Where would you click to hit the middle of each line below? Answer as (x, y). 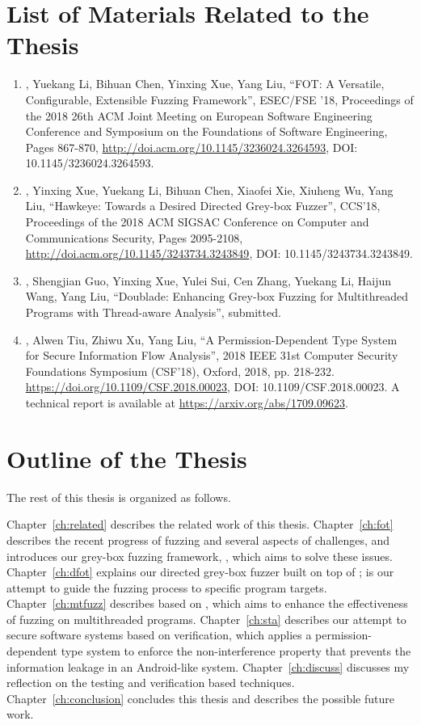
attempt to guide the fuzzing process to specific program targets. (167, 587)
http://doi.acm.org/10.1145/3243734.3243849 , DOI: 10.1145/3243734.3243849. (219, 253)
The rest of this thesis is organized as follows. (119, 497)
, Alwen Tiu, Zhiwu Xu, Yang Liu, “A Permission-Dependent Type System (211, 339)
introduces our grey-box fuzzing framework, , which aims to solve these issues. (200, 556)
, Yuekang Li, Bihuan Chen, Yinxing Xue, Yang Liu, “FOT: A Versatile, (205, 84)
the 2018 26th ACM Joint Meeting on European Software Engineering (199, 115)
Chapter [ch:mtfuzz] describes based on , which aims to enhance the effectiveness (207, 603)
